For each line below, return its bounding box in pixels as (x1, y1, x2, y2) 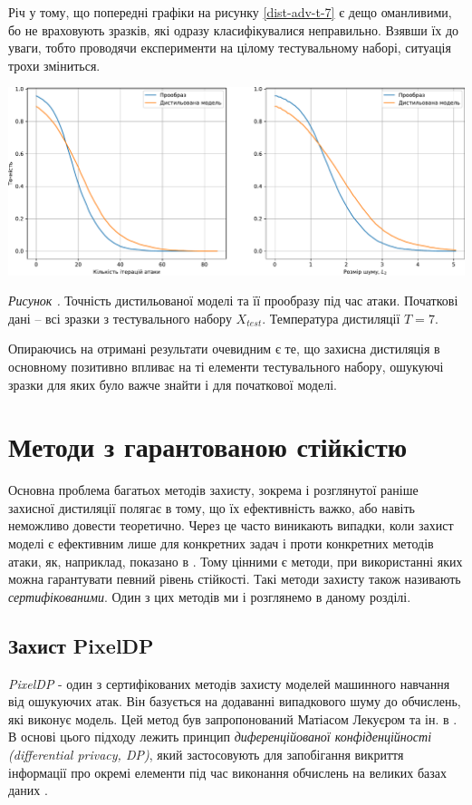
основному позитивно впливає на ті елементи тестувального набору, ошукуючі (8, 356, 444, 375)
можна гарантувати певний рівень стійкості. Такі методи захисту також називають (8, 569, 461, 588)
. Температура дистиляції (262, 308, 400, 327)
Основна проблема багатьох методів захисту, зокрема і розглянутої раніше (8, 480, 419, 499)
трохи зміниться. (8, 55, 101, 74)
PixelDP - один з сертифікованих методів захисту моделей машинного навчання (8, 674, 450, 693)
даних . (8, 781, 48, 800)
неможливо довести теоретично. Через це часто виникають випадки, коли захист (8, 516, 454, 535)
